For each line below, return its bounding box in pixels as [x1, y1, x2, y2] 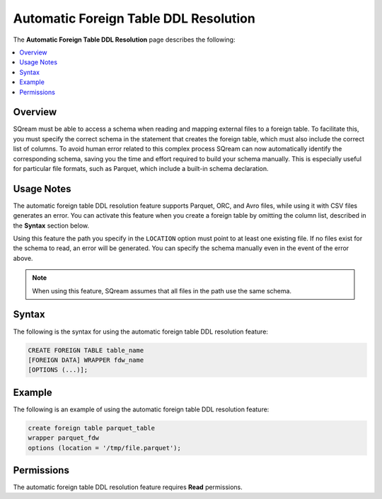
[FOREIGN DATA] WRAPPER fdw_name [28, 356, 144, 364]
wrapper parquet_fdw [28, 434, 99, 442]
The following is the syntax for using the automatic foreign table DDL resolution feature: [13, 327, 269, 336]
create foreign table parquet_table [28, 424, 156, 432]
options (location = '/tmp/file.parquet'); [28, 444, 182, 452]
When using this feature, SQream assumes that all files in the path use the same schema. [32, 286, 292, 295]
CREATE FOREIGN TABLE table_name [28, 346, 144, 354]
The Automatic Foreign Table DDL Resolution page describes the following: [13, 35, 236, 44]
